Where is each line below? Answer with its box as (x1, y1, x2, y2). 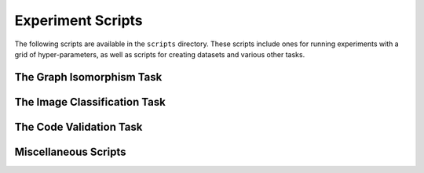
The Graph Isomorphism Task (14, 70, 163, 84)
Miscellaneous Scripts (14, 145, 126, 158)
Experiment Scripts (14, 12, 143, 29)
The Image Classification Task (14, 95, 166, 109)
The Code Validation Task (14, 120, 143, 133)
